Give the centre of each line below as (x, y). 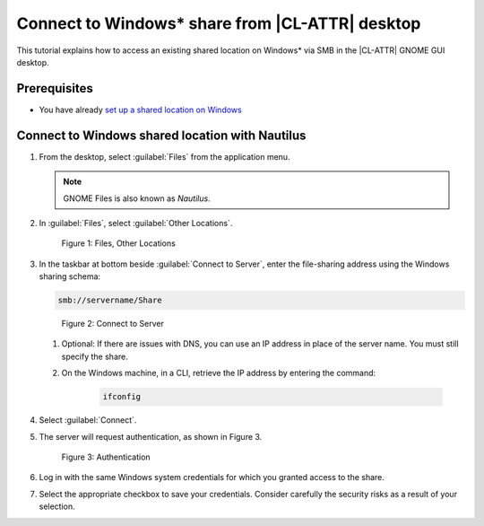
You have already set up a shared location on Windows (140, 110)
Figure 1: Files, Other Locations (119, 243)
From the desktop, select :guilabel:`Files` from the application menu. (164, 156)
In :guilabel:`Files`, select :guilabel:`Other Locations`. (136, 223)
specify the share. (95, 356)
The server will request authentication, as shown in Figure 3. (151, 436)
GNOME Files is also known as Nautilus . (137, 198)
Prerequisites (55, 88)
